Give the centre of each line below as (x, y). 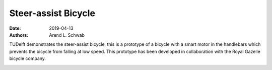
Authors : (19, 35)
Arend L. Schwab (67, 35)
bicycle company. (28, 58)
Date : (15, 28)
